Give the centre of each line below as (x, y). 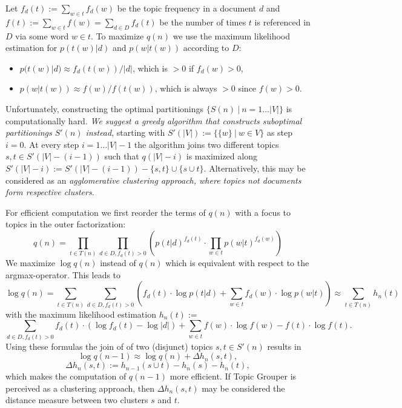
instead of (118, 263)
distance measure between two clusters (77, 400)
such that (122, 156)
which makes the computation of (66, 376)
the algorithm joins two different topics (206, 144)
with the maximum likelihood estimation (81, 314)
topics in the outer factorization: (66, 224)
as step (280, 132)
